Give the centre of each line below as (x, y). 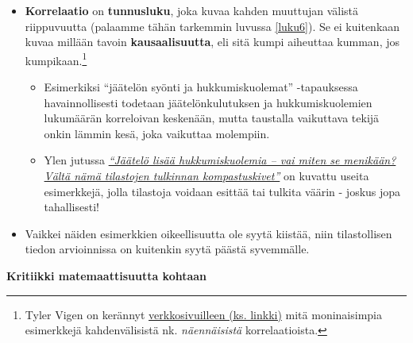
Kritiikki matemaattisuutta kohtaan (107, 275)
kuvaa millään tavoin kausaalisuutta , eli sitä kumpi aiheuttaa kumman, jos (212, 42)
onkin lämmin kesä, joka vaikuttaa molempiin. (157, 133)
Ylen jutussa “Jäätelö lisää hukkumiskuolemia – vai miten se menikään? (220, 160)
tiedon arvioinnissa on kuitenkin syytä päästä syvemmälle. (167, 249)
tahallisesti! (71, 207)
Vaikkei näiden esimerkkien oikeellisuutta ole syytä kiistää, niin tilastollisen (208, 233)
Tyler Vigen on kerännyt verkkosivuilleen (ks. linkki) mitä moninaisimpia (203, 314)
